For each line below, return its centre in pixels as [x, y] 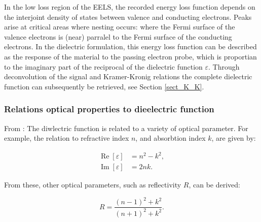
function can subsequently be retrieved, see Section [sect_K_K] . [104, 86]
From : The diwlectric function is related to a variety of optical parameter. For [126, 128]
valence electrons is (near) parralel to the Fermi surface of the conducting [118, 36]
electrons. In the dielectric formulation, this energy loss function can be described [130, 46]
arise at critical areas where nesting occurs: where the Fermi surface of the [120, 27]
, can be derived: [214, 185]
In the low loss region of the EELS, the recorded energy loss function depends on [130, 7]
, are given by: [234, 138]
